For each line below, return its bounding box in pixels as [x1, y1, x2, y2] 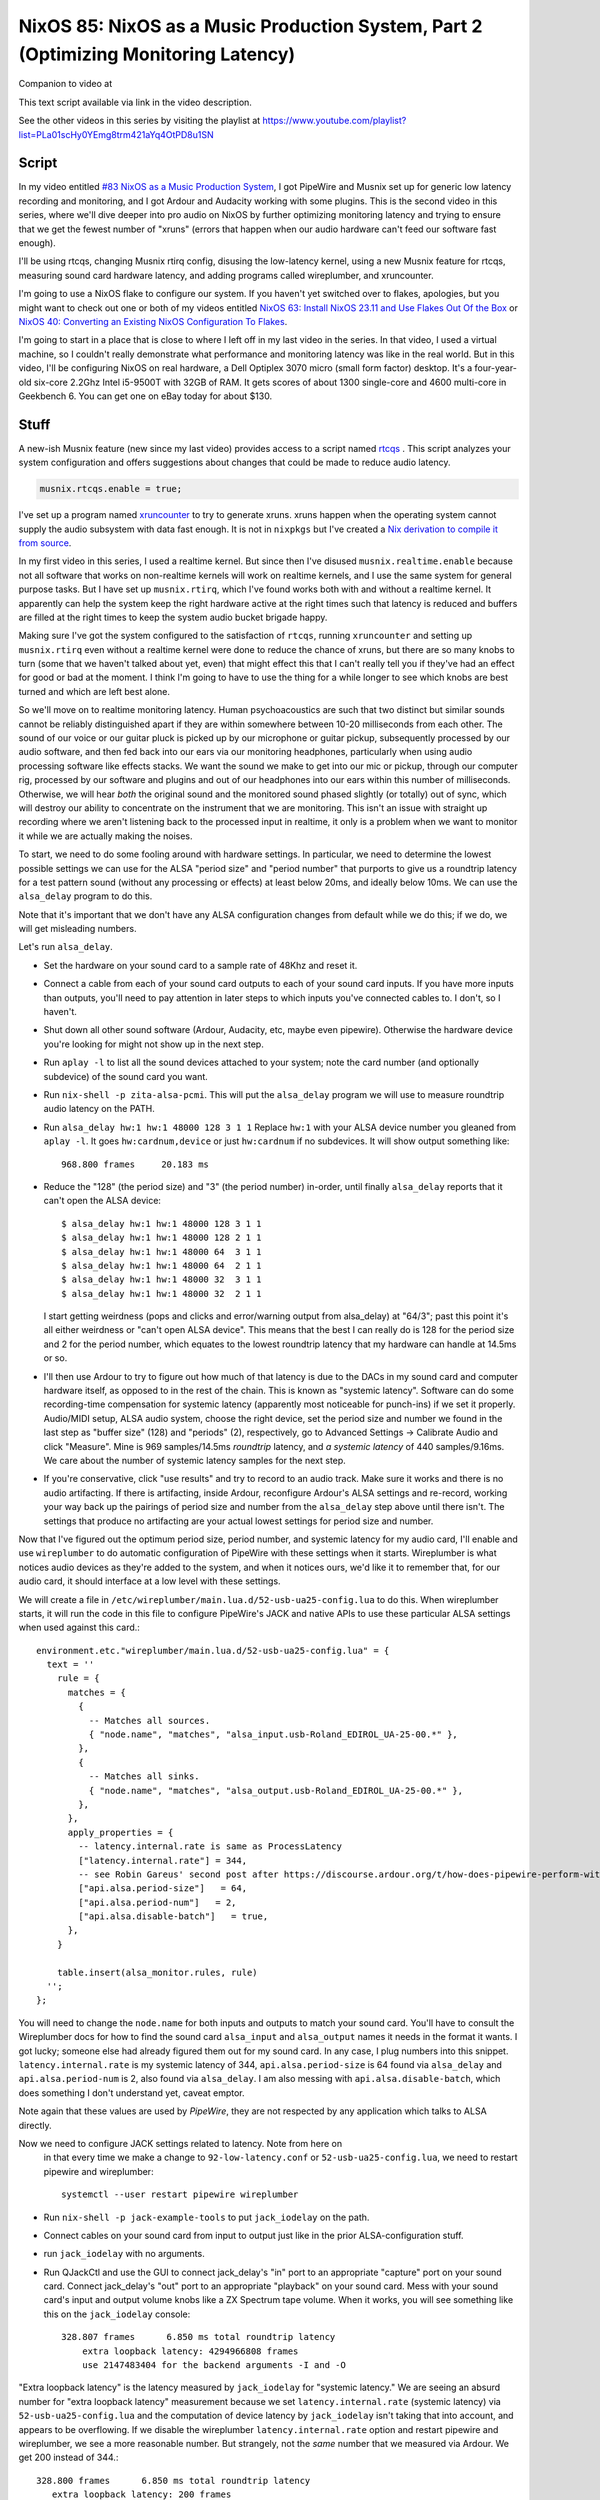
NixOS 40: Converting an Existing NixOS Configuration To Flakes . [18, 315, 288, 327]
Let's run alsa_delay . [18, 941, 114, 953]
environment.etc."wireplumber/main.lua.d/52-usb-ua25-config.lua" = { [36, 1645, 390, 1656]
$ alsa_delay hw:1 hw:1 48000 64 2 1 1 [61, 1260, 262, 1271]
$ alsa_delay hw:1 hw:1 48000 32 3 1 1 [61, 1274, 262, 1285]
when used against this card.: [18, 1621, 140, 1634]
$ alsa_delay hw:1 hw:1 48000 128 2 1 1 [61, 1232, 262, 1244]
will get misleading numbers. [18, 923, 137, 935]
